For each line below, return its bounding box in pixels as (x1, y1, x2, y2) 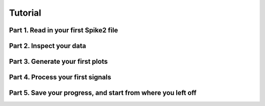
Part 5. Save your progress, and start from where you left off (9, 89, 197, 97)
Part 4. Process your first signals (9, 73, 111, 81)
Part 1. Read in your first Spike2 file (9, 26, 118, 34)
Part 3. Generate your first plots (9, 57, 108, 66)
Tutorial (9, 7, 42, 18)
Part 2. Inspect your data (9, 42, 86, 50)
